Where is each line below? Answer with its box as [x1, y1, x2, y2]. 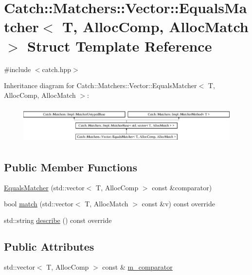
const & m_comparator [102, 261, 173, 272]
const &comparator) [152, 182, 212, 192]
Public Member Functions [4, 159, 137, 174]
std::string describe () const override [4, 215, 112, 225]
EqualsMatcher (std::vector [4, 182, 85, 192]
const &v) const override [142, 199, 215, 209]
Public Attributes [4, 238, 94, 254]
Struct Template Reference [27, 36, 212, 55]
